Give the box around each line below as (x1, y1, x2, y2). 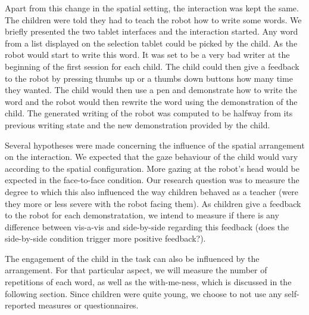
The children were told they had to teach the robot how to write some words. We (5, 13, 302, 26)
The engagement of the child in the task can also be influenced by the (5, 252, 260, 264)
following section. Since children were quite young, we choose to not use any (5, 287, 282, 299)
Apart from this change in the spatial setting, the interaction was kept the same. (5, 2, 299, 14)
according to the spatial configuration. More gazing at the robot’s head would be (5, 162, 300, 174)
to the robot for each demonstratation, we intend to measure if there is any (5, 209, 279, 221)
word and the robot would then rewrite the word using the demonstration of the (5, 95, 298, 107)
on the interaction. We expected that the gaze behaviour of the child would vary (5, 150, 298, 163)
